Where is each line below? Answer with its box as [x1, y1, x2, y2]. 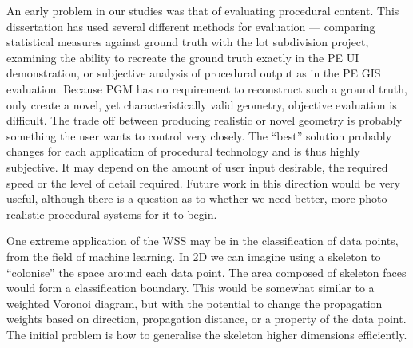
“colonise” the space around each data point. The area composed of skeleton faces [6, 263, 407, 280]
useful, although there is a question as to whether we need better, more [6, 190, 355, 207]
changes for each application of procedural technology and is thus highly [6, 143, 360, 160]
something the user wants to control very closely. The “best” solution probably [6, 127, 392, 144]
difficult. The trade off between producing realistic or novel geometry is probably [6, 112, 403, 129]
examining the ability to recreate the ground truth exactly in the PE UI [6, 49, 359, 65]
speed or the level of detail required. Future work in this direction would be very [6, 174, 400, 191]
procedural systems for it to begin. [48, 205, 217, 222]
